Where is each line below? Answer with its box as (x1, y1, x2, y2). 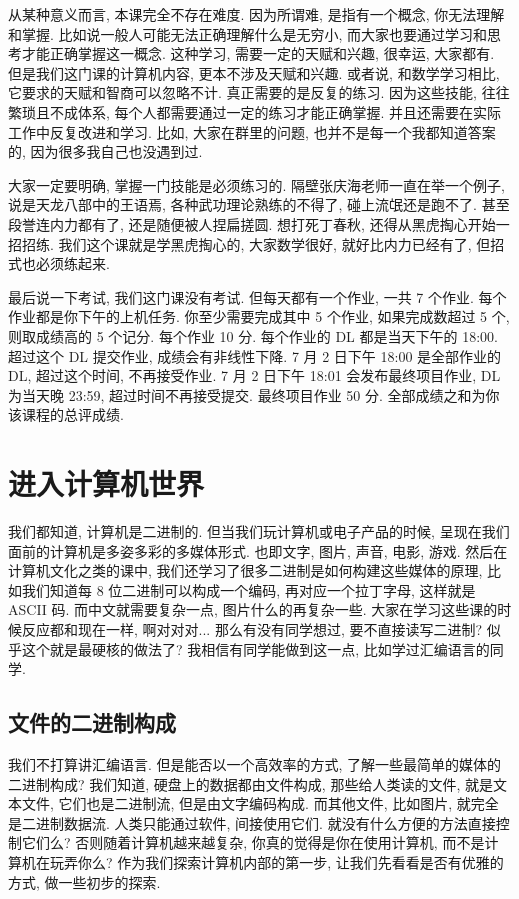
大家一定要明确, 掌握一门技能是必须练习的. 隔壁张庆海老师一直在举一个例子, (8, 174, 505, 195)
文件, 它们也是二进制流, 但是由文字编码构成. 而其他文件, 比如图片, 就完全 (21, 793, 499, 814)
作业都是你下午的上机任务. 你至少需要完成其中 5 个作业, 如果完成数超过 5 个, (8, 306, 510, 327)
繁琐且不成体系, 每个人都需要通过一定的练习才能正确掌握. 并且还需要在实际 (8, 101, 502, 122)
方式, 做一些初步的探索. (8, 871, 161, 892)
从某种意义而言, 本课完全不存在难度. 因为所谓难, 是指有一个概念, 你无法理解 (8, 4, 505, 24)
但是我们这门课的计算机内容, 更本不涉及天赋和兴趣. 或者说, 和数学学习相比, (8, 62, 500, 83)
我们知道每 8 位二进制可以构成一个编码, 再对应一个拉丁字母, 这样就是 (21, 579, 476, 600)
